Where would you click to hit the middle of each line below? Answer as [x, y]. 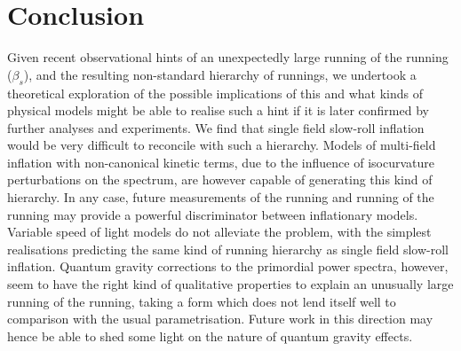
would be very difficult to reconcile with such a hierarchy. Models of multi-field [222, 145]
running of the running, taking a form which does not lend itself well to [202, 301]
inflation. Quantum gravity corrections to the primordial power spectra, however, [228, 266]
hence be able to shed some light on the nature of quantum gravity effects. [210, 335]
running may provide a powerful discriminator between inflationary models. [213, 214]
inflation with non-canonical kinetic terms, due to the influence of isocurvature [221, 162]
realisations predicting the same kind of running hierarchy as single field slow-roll [228, 249]
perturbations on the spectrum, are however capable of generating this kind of [220, 179]
